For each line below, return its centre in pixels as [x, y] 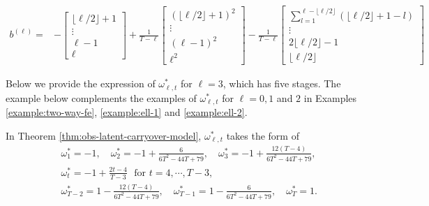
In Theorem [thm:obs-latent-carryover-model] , [104, 135]
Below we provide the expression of [81, 83]
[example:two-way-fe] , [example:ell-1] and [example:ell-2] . [127, 112]
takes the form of [263, 135]
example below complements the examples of [101, 97]
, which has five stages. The [282, 83]
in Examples [330, 97]
